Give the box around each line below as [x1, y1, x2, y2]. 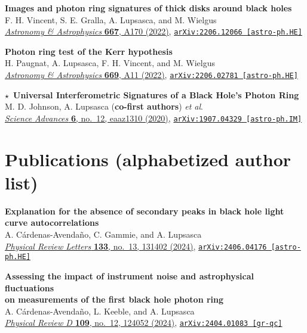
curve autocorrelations [5, 216, 99, 229]
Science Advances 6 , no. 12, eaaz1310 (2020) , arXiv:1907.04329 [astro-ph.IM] [5, 111, 302, 124]
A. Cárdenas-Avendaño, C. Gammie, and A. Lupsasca [5, 228, 202, 241]
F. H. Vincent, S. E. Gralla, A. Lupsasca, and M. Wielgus [5, 13, 217, 26]
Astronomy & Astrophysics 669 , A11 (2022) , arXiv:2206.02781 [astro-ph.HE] [5, 69, 298, 81]
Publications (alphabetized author [5, 147, 291, 171]
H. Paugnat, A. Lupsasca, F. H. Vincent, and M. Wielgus [5, 57, 216, 69]
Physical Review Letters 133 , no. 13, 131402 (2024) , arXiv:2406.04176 [5, 239, 267, 252]
